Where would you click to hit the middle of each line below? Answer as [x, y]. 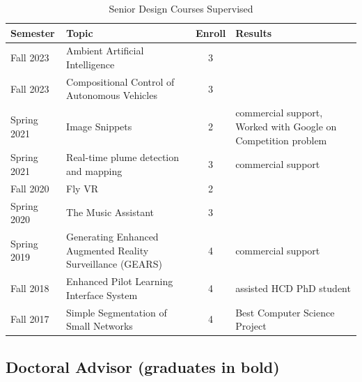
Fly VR [82, 188]
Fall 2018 [30, 288]
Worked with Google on [286, 126]
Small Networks [100, 326]
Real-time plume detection [123, 157]
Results [253, 32]
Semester [33, 32]
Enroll [211, 32]
